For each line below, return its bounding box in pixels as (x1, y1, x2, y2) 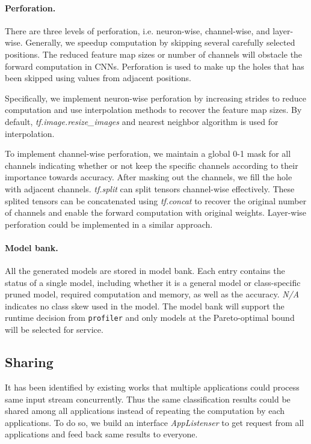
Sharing (5, 353, 54, 371)
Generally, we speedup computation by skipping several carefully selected (25, 36, 295, 49)
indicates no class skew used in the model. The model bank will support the (5, 299, 285, 312)
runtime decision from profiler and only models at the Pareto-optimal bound (5, 311, 295, 324)
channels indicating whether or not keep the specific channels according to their (5, 159, 298, 171)
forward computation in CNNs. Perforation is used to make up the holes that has (5, 59, 304, 72)
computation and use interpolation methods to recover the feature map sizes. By (5, 103, 302, 116)
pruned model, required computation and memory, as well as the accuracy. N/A (5, 288, 300, 300)
